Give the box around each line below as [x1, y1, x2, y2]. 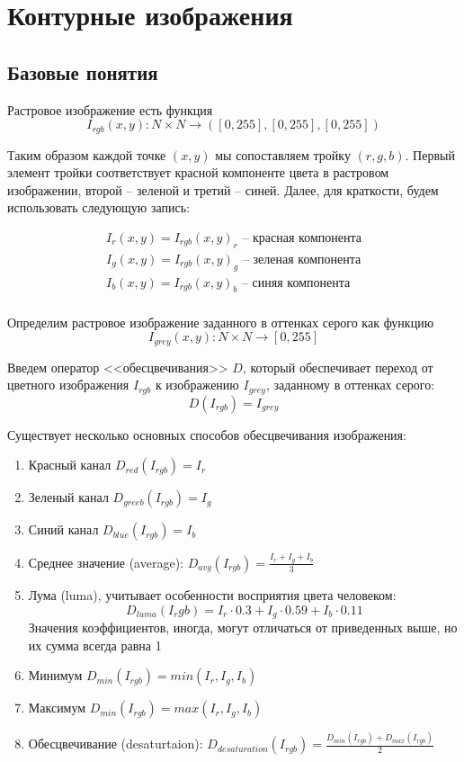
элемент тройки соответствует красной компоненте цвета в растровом [7, 163, 389, 182]
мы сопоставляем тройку [215, 145, 351, 164]
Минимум [28, 666, 83, 685]
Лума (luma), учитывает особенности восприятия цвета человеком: [28, 585, 397, 604]
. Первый [405, 145, 455, 164]
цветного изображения [7, 375, 129, 394]
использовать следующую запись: [7, 198, 191, 217]
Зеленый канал [28, 488, 109, 507]
